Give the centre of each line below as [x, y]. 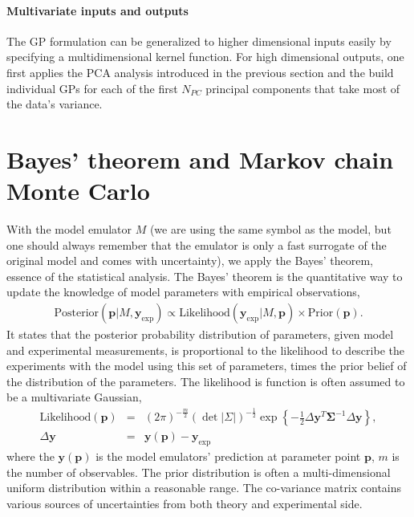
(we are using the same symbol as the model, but [270, 229]
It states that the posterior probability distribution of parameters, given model [200, 334]
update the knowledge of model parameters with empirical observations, [183, 292]
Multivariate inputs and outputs [97, 10]
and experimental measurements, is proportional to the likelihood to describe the [205, 350]
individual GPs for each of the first [92, 88]
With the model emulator [69, 229]
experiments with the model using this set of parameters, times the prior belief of [207, 366]
